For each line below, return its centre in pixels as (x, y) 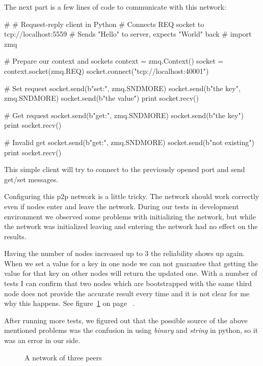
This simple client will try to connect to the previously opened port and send (125, 169)
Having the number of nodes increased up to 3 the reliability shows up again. (125, 253)
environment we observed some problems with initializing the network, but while (130, 216)
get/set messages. (31, 179)
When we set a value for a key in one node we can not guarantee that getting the (131, 263)
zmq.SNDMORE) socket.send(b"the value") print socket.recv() (101, 98)
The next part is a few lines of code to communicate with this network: (115, 7)
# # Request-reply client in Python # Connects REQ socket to (104, 24)
